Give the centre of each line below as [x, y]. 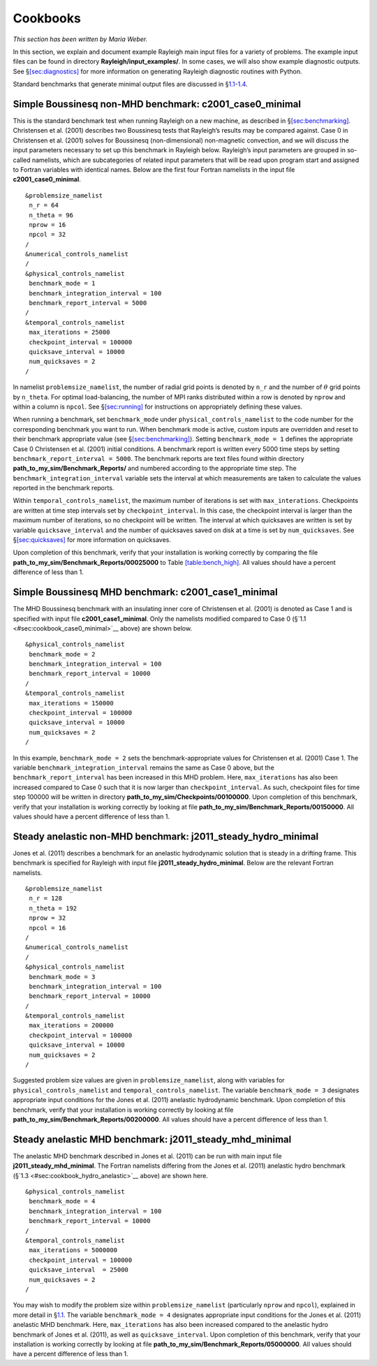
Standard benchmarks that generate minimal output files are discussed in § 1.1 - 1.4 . [130, 85]
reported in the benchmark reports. [64, 488]
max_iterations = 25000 [69, 332]
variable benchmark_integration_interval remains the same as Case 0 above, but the [144, 768]
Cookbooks [47, 18]
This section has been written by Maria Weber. [80, 39]
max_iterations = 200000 [72, 1026]
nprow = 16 [47, 225]
